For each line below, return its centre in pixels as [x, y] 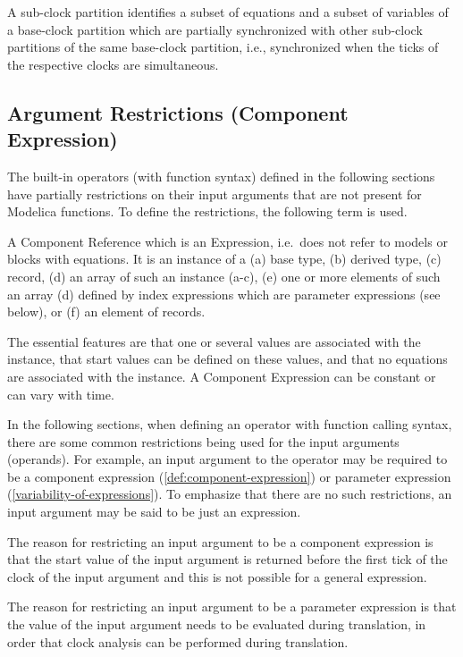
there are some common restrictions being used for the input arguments [203, 441]
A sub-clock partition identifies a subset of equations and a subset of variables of [228, 12]
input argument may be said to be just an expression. [154, 512]
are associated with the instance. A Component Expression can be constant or [222, 376]
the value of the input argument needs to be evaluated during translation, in [217, 624]
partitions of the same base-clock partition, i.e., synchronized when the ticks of [223, 47]
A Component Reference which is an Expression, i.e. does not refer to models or [227, 241]
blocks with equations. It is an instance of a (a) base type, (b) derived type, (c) [224, 259]
